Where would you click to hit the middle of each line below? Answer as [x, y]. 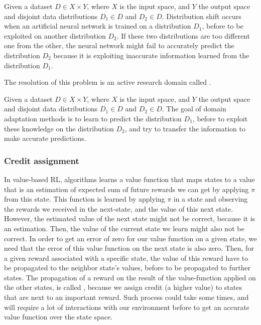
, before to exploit [220, 118]
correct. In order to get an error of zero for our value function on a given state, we [130, 238]
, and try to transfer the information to [185, 128]
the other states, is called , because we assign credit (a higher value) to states [123, 287]
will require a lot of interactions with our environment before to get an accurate [127, 307]
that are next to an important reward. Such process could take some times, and [126, 297]
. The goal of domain [194, 109]
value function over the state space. [58, 317]
